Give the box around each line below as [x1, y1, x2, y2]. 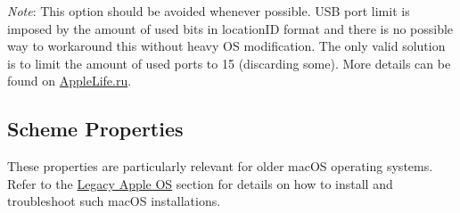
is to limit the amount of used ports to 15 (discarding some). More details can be [7, 53, 451, 72]
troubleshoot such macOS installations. [7, 192, 221, 210]
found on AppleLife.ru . [7, 71, 132, 90]
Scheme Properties [7, 115, 184, 143]
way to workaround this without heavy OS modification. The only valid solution [7, 37, 446, 55]
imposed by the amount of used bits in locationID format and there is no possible [7, 19, 454, 37]
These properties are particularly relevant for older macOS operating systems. [7, 157, 433, 176]
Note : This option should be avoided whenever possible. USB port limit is [7, 2, 410, 20]
